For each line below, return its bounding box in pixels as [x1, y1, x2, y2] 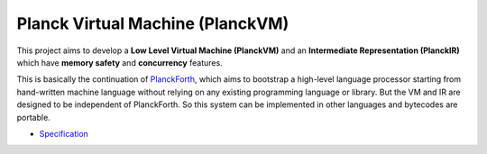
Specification [39, 128, 89, 139]
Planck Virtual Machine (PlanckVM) [16, 14, 289, 33]
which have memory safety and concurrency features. [16, 57, 223, 68]
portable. [16, 112, 51, 122]
